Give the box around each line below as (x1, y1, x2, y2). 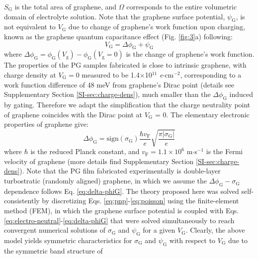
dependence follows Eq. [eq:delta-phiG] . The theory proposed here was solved (4, 185, 239, 196)
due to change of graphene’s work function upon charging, (68, 21, 246, 32)
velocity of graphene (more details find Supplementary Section (4, 156, 194, 166)
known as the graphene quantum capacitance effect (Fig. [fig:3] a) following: (4, 31, 233, 41)
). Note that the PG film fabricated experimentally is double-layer (19, 166, 221, 176)
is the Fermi (206, 146, 243, 157)
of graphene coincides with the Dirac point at (4, 109, 143, 119)
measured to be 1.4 (82, 69, 140, 80)
